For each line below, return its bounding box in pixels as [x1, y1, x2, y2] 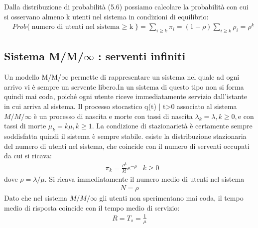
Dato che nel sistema [4, 193, 68, 203]
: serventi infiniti [98, 48, 186, 64]
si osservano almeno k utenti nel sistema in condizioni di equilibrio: [4, 11, 209, 21]
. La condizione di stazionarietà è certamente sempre [92, 120, 253, 131]
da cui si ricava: [4, 150, 52, 161]
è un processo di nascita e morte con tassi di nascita [33, 111, 193, 121]
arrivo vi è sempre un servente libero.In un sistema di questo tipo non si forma [4, 81, 244, 92]
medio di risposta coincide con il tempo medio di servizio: [4, 202, 180, 213]
